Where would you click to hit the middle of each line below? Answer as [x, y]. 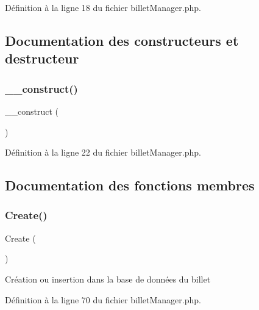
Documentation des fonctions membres [130, 185]
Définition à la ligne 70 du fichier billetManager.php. [103, 299]
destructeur [42, 58]
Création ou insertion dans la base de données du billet [108, 279]
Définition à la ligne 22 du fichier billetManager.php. [103, 152]
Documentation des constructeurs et [122, 40]
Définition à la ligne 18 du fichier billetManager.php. [103, 7]
